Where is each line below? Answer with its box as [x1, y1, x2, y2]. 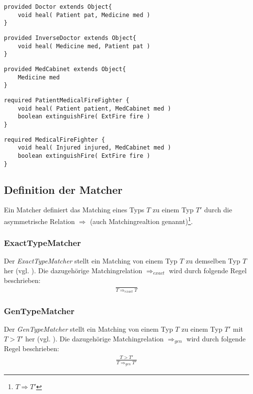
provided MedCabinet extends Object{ [4, 65, 126, 73]
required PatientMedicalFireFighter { [4, 96, 129, 104]
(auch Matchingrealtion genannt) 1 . [90, 214, 193, 226]
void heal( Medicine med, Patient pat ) [18, 42, 150, 50]
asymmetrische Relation [4, 216, 75, 226]
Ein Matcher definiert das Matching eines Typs [4, 205, 145, 215]
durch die [204, 205, 232, 215]
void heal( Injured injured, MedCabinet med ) [18, 144, 171, 151]
